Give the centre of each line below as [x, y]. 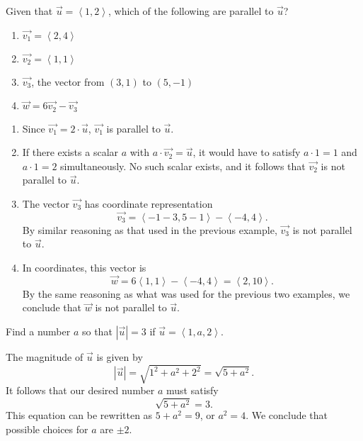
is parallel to [133, 128]
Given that [29, 11]
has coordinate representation [149, 204]
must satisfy [192, 390]
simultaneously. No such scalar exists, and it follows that [183, 166]
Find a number [38, 331]
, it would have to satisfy [247, 152]
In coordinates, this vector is [84, 268]
